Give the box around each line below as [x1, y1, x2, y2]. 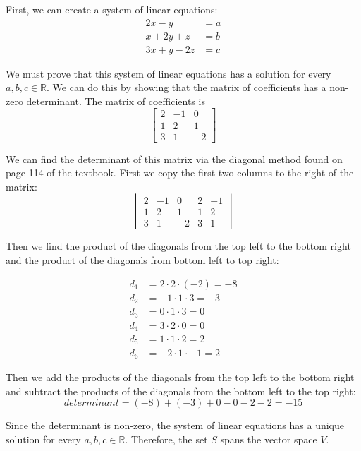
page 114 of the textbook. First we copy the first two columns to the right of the [6, 165, 354, 180]
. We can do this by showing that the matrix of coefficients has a [47, 80, 326, 95]
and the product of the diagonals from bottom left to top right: [6, 252, 279, 267]
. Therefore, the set [125, 431, 208, 446]
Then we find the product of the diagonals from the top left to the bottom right [6, 239, 351, 253]
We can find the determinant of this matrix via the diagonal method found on [6, 151, 343, 166]
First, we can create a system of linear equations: [6, 2, 218, 16]
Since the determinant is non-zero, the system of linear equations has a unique [6, 418, 344, 433]
